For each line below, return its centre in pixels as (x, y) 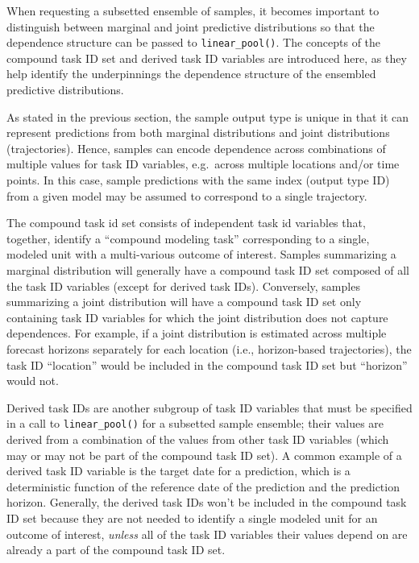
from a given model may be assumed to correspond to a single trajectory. (187, 195)
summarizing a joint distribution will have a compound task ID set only (184, 302)
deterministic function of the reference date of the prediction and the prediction (203, 486)
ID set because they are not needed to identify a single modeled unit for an (192, 517)
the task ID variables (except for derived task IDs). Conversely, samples (183, 286)
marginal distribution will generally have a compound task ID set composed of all (208, 269)
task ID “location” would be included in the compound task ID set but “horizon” (207, 364)
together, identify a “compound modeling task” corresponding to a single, (188, 238)
